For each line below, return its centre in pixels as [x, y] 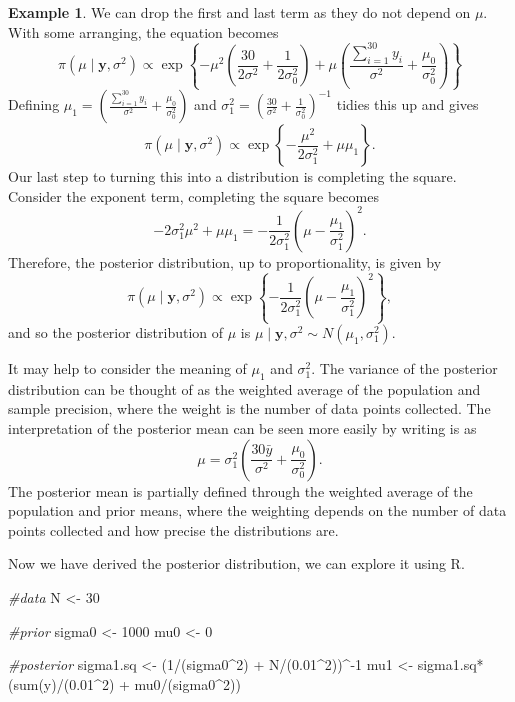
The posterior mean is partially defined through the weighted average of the [240, 490]
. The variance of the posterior [404, 368]
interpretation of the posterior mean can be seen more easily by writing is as [242, 427]
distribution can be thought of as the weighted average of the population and [244, 388]
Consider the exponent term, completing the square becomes [193, 195]
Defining [34, 104]
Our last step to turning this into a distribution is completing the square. [232, 176]
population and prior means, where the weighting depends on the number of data [257, 510]
